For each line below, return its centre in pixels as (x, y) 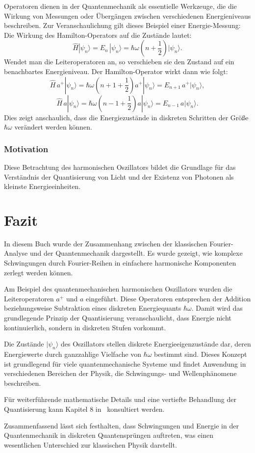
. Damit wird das (217, 308)
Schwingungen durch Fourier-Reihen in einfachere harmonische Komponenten (120, 263)
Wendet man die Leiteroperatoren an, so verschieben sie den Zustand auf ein (119, 62)
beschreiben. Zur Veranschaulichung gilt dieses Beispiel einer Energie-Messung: (122, 25)
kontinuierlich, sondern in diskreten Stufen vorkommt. (85, 327)
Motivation (26, 148)
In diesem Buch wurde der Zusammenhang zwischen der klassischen (106, 243)
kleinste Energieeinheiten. (42, 186)
